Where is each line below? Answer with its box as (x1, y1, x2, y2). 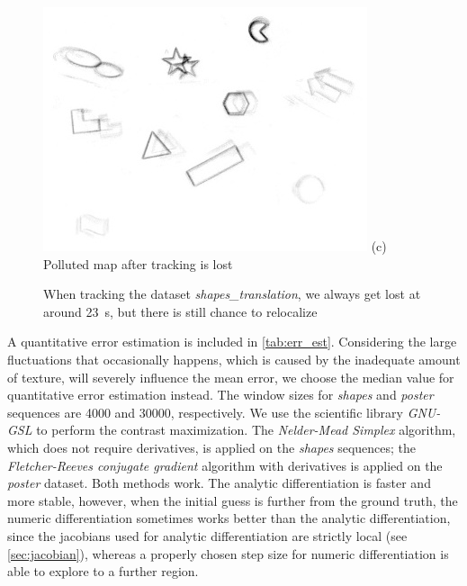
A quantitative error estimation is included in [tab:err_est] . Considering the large (7, 332, 457, 351)
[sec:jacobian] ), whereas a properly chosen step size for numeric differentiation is (7, 544, 449, 563)
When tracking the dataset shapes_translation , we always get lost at (43, 284, 421, 303)
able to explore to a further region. (7, 562, 199, 581)
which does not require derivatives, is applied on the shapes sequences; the (7, 437, 417, 456)
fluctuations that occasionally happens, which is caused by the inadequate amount (7, 349, 461, 368)
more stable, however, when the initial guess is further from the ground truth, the (7, 491, 458, 509)
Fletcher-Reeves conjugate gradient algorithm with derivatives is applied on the (7, 455, 443, 474)
